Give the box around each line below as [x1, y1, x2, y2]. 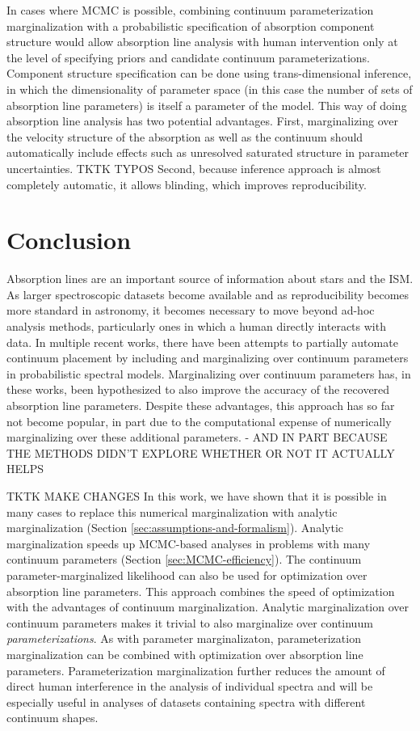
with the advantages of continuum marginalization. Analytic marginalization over [6, 598, 409, 615]
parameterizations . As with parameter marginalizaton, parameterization [6, 630, 361, 647]
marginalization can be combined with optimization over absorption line [6, 645, 363, 662]
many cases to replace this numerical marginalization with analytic [6, 503, 338, 520]
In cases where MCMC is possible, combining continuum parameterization [6, 2, 374, 18]
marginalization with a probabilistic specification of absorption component [6, 17, 375, 34]
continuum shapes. [6, 709, 99, 726]
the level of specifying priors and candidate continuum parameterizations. [6, 49, 370, 65]
